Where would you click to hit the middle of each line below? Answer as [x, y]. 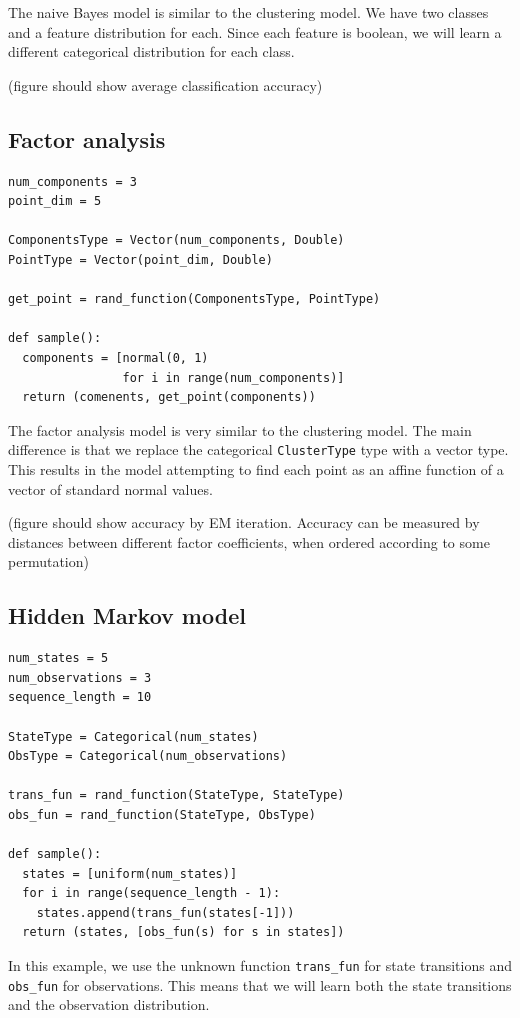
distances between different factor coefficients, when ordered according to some [249, 541]
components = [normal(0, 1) [115, 357]
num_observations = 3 [80, 677]
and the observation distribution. [109, 1004]
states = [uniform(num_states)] [130, 873]
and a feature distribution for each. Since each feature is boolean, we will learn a [255, 31]
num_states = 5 [58, 658]
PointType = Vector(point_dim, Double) [140, 259]
